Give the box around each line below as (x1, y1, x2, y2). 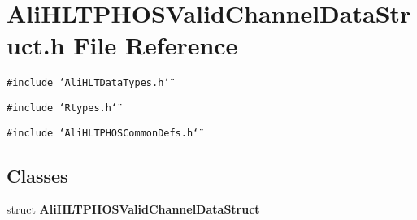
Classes (7, 162, 68, 188)
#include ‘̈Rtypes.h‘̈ (7, 101, 118, 114)
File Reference (73, 28, 238, 62)
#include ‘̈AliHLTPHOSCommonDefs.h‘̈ (7, 127, 199, 139)
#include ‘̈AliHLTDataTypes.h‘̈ (7, 77, 170, 89)
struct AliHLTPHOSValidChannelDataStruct (7, 201, 260, 218)
